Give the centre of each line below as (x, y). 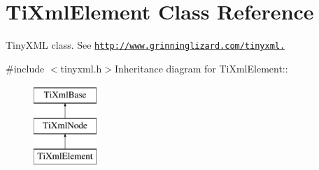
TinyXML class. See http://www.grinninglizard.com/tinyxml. (146, 45)
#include (25, 68)
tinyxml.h (81, 68)
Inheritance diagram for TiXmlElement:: (201, 68)
